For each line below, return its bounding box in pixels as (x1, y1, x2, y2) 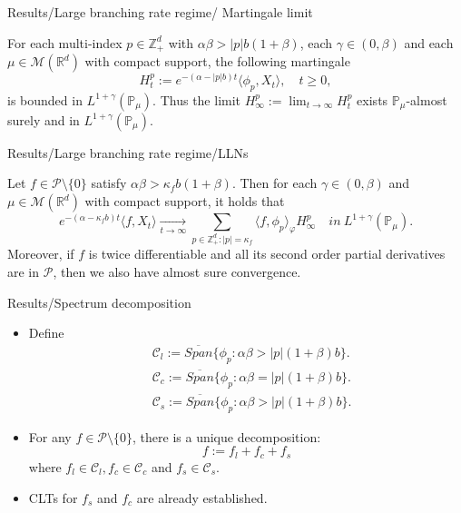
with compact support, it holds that (84, 192, 285, 211)
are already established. (136, 488, 268, 507)
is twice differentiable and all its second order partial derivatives (88, 244, 446, 263)
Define (28, 323, 64, 342)
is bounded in (7, 90, 83, 109)
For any (28, 427, 72, 446)
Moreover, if (7, 244, 74, 263)
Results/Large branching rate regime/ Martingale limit (7, 3, 313, 21)
